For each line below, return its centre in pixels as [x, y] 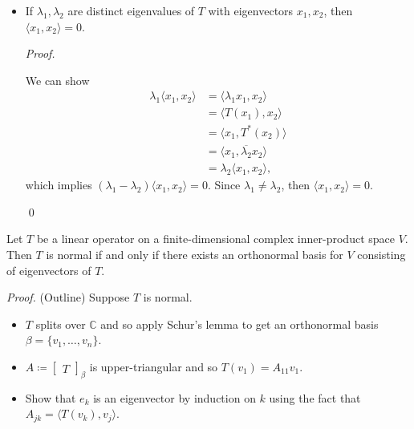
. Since [224, 185]
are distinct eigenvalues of [131, 10]
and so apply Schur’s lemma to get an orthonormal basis [239, 324]
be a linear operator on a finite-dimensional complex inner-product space [215, 239]
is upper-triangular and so [154, 366]
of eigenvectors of [49, 270]
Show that [51, 397]
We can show [57, 80]
